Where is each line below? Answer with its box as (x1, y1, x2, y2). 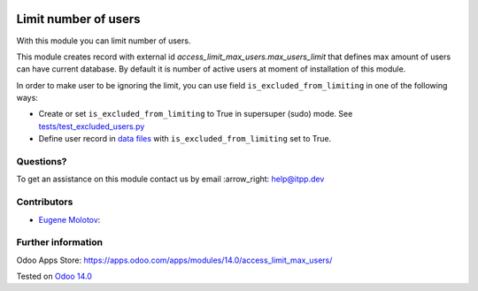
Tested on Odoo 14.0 (16, 271, 92, 282)
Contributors (16, 195, 73, 208)
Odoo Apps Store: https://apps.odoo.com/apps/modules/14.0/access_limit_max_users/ (16, 255, 333, 265)
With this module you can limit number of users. (16, 35, 191, 46)
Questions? (16, 156, 67, 168)
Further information (16, 236, 104, 249)
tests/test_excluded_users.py (38, 120, 145, 132)
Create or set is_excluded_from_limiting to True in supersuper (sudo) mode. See (38, 109, 353, 119)
